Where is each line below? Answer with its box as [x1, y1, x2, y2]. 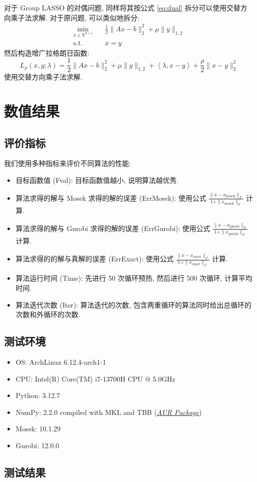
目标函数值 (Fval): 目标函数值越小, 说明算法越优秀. [15, 174, 179, 185]
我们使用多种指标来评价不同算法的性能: [4, 158, 131, 168]
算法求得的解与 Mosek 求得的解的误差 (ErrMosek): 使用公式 [15, 192, 206, 203]
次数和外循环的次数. [15, 309, 80, 320]
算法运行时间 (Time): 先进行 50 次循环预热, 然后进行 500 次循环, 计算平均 [15, 273, 253, 283]
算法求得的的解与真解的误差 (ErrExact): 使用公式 [15, 253, 174, 264]
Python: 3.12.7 [15, 390, 61, 401]
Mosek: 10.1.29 [15, 423, 61, 434]
